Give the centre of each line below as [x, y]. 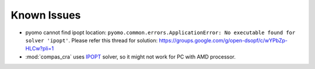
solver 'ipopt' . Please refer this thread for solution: [91, 40]
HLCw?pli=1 [40, 49]
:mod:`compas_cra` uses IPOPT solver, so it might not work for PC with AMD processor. [131, 57]
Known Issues [46, 15]
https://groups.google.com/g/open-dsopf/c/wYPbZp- [223, 40]
